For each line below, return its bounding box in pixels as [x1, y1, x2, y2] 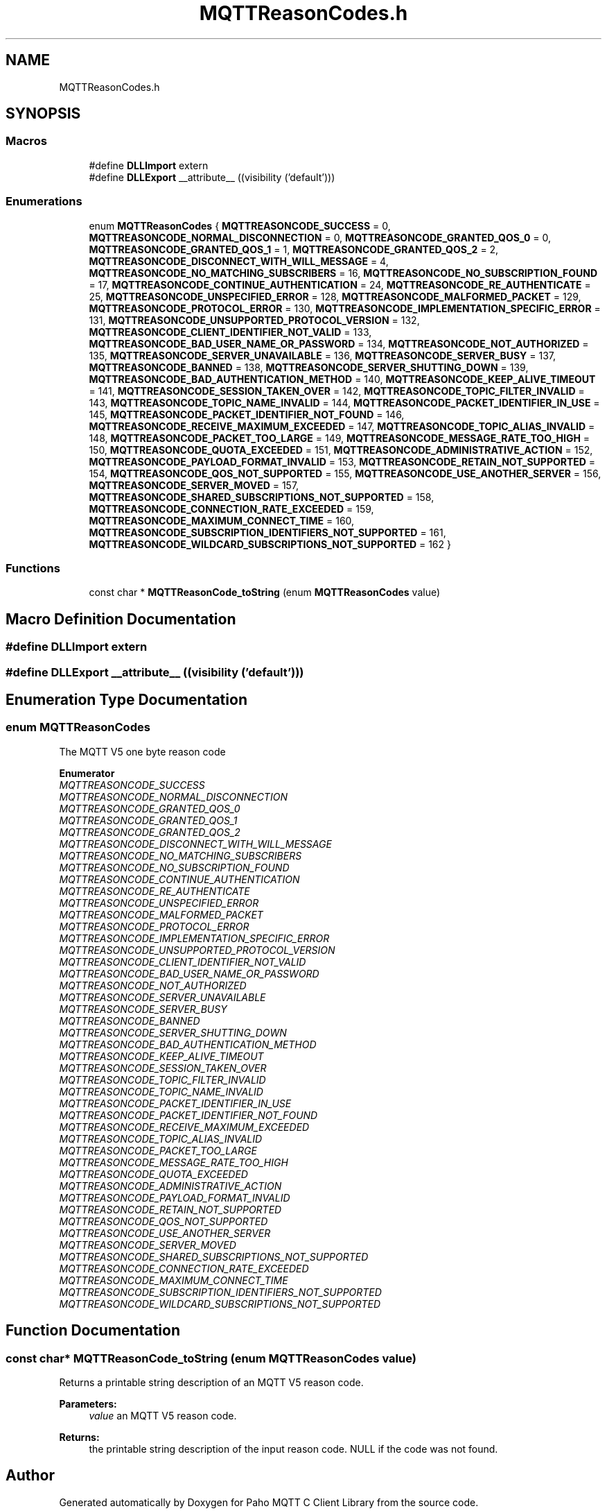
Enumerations [6, 194, 82, 209]
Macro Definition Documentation [6, 610, 236, 628]
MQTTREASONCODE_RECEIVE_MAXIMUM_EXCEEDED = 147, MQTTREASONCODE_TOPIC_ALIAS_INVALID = [89, 420, 595, 432]
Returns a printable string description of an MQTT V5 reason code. [59, 1376, 364, 1388]
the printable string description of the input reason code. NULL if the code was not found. [89, 1442, 498, 1455]
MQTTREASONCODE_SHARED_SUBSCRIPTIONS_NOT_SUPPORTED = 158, [89, 490, 434, 503]
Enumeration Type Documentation [6, 690, 247, 708]
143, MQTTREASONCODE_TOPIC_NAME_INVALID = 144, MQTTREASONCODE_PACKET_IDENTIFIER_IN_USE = [89, 396, 600, 409]
